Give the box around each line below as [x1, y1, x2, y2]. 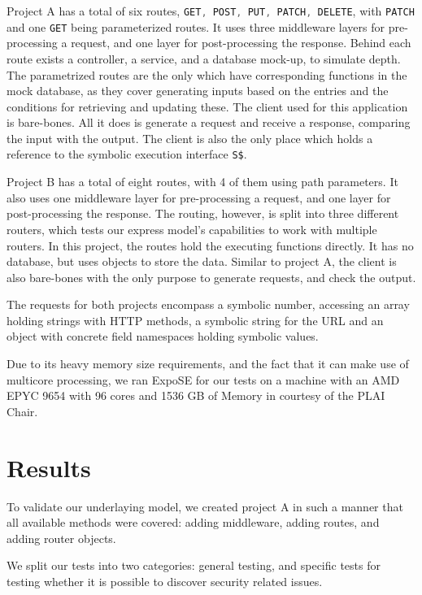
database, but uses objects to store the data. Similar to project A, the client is [7, 253, 397, 270]
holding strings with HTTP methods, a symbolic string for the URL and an [7, 311, 384, 328]
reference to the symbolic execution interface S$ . [7, 145, 247, 163]
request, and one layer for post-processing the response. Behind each [71, 34, 411, 51]
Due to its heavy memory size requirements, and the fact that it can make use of [7, 355, 409, 372]
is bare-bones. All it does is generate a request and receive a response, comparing [7, 114, 411, 131]
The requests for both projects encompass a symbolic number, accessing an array [7, 296, 410, 313]
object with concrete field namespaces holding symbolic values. [7, 328, 319, 345]
